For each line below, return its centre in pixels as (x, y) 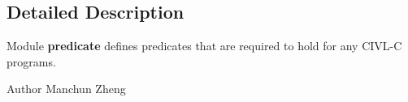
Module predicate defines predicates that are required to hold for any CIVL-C (204, 46)
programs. (31, 61)
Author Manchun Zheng (66, 89)
